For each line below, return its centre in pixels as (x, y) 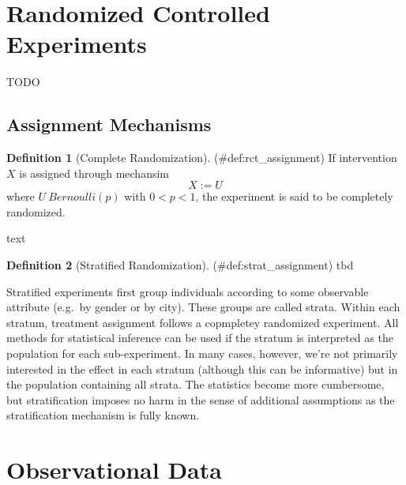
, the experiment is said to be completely (294, 196)
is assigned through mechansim (94, 173)
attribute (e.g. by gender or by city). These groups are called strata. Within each (203, 307)
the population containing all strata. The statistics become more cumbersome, (195, 384)
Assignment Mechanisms (109, 124)
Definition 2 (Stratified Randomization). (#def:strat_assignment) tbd (180, 265)
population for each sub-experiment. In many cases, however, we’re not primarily (202, 353)
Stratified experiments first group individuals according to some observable (188, 291)
